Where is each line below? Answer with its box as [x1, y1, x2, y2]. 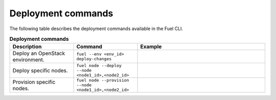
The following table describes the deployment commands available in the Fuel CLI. [9, 26, 183, 32]
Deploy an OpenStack [12, 50, 65, 57]
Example [140, 43, 162, 51]
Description [12, 43, 42, 51]
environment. [12, 56, 44, 63]
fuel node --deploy [76, 63, 122, 68]
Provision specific [12, 78, 56, 85]
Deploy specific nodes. [12, 67, 68, 74]
